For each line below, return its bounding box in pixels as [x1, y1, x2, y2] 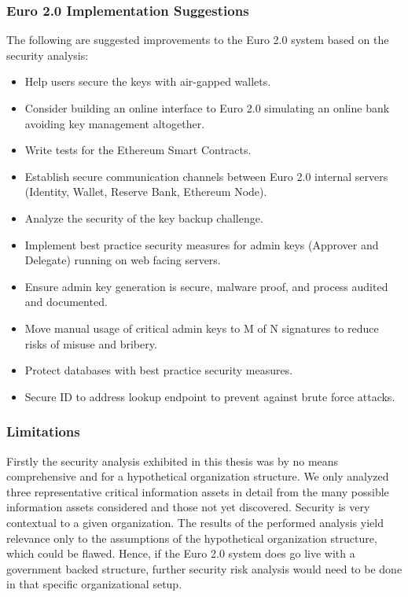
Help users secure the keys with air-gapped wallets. [24, 73, 271, 90]
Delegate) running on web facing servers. [24, 252, 221, 268]
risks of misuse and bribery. [24, 335, 157, 352]
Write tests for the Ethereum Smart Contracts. [24, 142, 252, 158]
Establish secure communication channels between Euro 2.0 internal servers [24, 168, 388, 184]
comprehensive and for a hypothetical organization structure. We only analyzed [6, 468, 389, 485]
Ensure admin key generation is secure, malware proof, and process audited [24, 278, 388, 294]
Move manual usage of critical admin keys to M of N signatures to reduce [24, 319, 379, 336]
